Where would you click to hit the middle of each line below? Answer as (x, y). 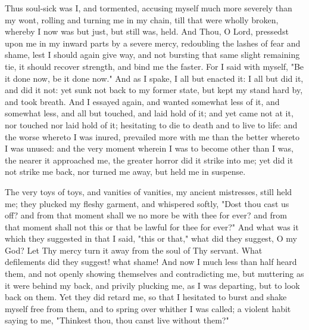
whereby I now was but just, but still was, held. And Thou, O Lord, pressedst (147, 31)
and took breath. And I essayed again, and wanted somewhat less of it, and (142, 101)
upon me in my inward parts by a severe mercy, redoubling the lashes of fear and (153, 43)
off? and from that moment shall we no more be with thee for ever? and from (146, 215)
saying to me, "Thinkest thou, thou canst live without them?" (117, 320)
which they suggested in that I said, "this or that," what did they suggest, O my (151, 238)
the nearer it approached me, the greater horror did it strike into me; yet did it (149, 160)
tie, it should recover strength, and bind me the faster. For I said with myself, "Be (154, 66)
